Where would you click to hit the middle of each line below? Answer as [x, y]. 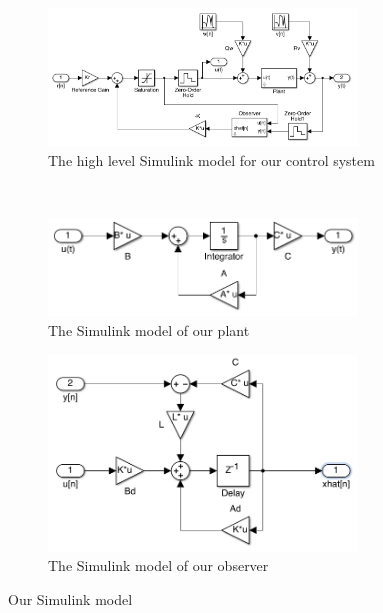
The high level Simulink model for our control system [211, 159]
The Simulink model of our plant [149, 330]
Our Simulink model [70, 598]
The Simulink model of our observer [158, 565]
